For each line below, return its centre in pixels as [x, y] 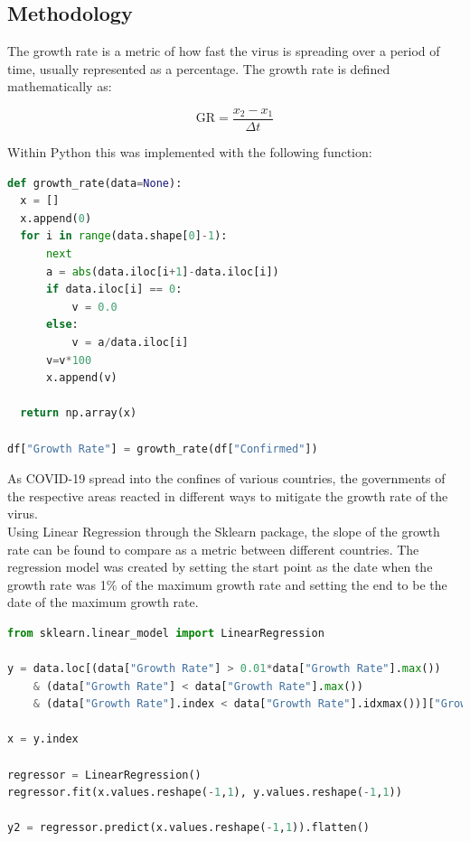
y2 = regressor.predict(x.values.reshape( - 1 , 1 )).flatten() [188, 828]
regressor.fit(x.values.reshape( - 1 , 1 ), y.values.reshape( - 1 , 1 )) [205, 793]
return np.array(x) [79, 413]
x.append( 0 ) [56, 218]
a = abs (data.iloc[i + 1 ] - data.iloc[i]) [162, 271]
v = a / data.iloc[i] [130, 342]
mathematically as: [60, 86]
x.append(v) [81, 378]
